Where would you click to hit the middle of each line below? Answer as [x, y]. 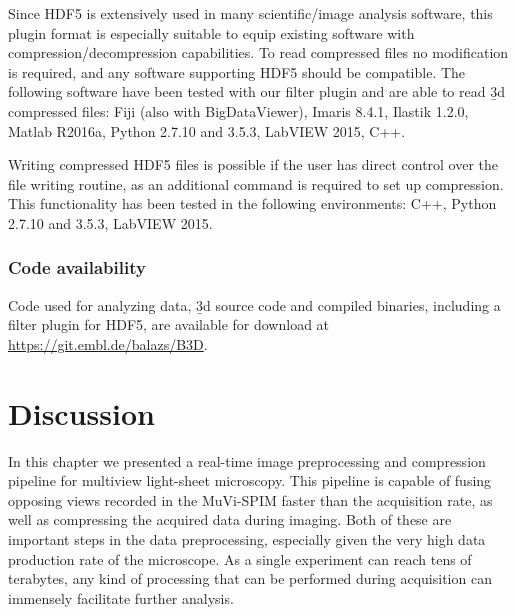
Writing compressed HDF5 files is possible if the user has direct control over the [253, 164]
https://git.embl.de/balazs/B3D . [108, 343]
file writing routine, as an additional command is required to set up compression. [256, 183]
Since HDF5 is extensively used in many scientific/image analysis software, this [250, 13]
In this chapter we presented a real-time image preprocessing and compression [247, 460]
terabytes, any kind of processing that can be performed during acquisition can [250, 578]
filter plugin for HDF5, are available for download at [169, 324]
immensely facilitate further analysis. [121, 597]
